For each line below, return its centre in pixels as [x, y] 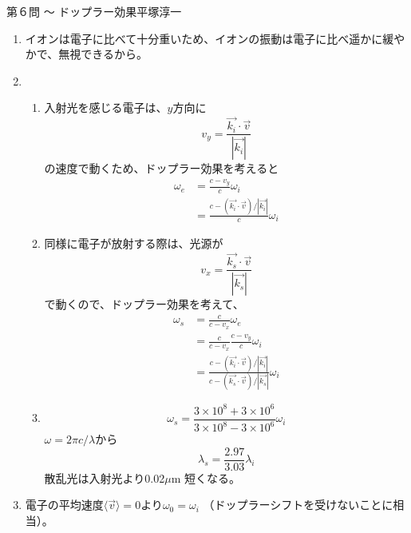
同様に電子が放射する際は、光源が [134, 243]
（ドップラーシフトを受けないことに [298, 505]
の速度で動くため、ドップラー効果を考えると [162, 168]
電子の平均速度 [64, 505]
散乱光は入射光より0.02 [105, 477]
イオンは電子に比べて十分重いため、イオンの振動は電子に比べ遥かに [204, 38]
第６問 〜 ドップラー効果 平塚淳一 [94, 11]
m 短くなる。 [205, 477]
